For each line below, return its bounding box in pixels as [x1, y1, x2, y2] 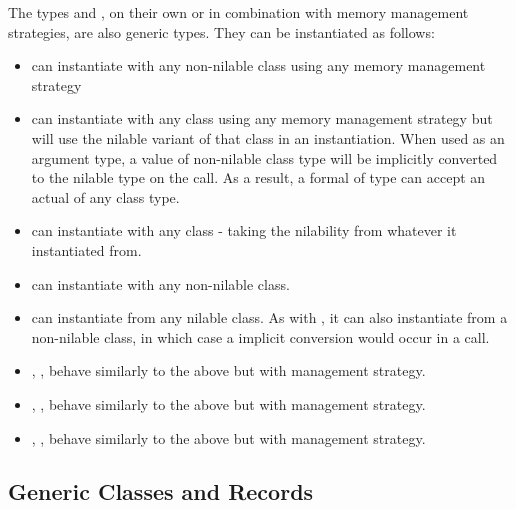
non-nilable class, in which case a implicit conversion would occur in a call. [31, 326, 490, 347]
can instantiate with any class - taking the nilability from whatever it [31, 220, 457, 241]
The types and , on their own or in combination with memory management [8, 2, 469, 22]
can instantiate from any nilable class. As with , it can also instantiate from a [31, 307, 508, 328]
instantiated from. [31, 239, 142, 260]
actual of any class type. [31, 186, 180, 207]
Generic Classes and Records [8, 476, 314, 507]
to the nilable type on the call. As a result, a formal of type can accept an [31, 167, 486, 188]
